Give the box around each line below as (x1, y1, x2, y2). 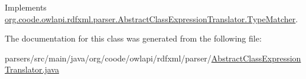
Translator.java (5, 63, 59, 75)
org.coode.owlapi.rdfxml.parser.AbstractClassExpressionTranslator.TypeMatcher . (5, 12, 298, 25)
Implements (5, 1, 47, 13)
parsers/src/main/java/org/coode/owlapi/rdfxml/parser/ (5, 51, 211, 64)
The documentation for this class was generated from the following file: (5, 32, 262, 44)
